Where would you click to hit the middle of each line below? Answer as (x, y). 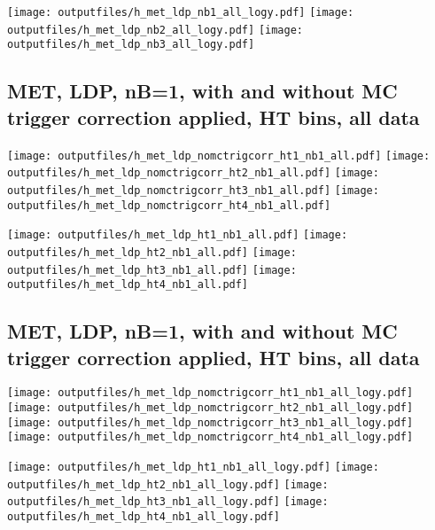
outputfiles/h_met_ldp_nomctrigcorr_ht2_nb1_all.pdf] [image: (193, 173)
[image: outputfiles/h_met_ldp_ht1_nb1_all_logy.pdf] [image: (193, 468)
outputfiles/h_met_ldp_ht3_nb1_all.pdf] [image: (152, 270)
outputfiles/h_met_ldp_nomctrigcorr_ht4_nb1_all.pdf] (169, 205)
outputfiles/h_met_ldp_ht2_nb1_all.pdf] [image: (152, 252)
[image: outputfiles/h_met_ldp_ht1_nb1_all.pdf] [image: (178, 235)
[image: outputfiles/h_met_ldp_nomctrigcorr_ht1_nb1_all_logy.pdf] (210, 393)
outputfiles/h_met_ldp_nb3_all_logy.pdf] (131, 45)
